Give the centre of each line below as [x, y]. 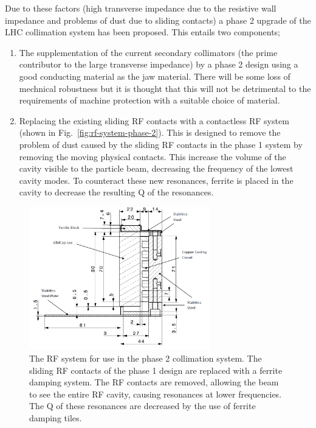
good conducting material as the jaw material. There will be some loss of [155, 76]
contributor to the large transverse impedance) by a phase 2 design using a [159, 64]
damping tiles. [56, 418]
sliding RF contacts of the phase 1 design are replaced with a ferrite [156, 370]
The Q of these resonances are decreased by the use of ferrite [143, 406]
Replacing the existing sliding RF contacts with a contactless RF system [154, 120]
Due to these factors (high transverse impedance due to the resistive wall [141, 8]
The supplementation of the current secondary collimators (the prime [148, 52]
